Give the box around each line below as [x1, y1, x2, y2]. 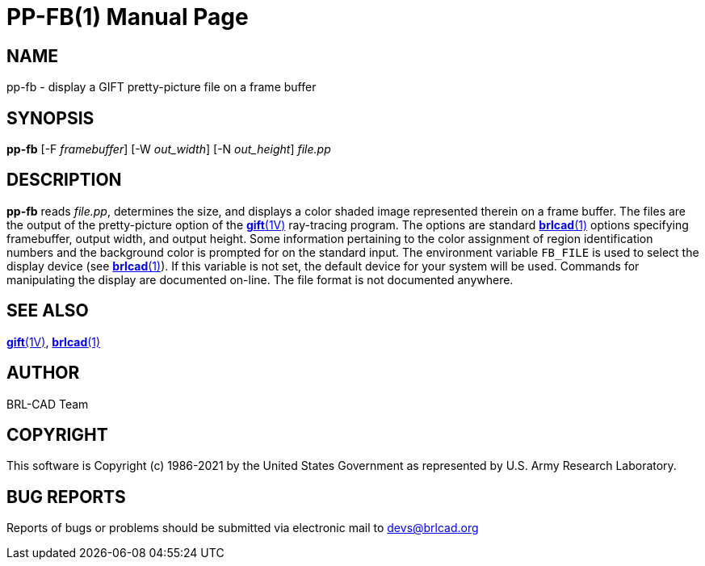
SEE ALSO [6, 300, 89, 321]
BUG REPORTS [6, 486, 126, 507]
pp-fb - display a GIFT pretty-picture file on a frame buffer [6, 80, 317, 94]
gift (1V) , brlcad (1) [6, 334, 101, 349]
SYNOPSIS [6, 107, 94, 128]
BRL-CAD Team [6, 396, 89, 411]
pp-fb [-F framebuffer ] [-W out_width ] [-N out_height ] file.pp [6, 142, 331, 157]
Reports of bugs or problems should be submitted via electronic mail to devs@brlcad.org [6, 521, 479, 535]
